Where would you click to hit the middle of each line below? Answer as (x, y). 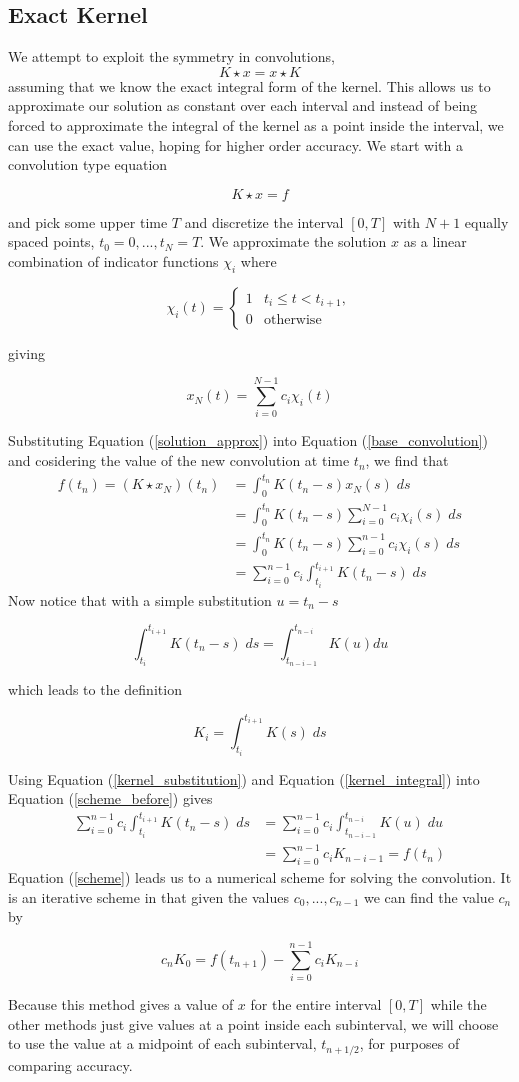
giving (26, 352)
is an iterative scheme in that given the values (149, 896)
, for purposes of (409, 1043)
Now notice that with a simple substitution (140, 599)
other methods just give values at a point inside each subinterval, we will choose (253, 1023)
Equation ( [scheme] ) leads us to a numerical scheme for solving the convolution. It (260, 877)
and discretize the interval (264, 221)
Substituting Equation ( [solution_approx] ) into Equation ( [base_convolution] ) (248, 440)
